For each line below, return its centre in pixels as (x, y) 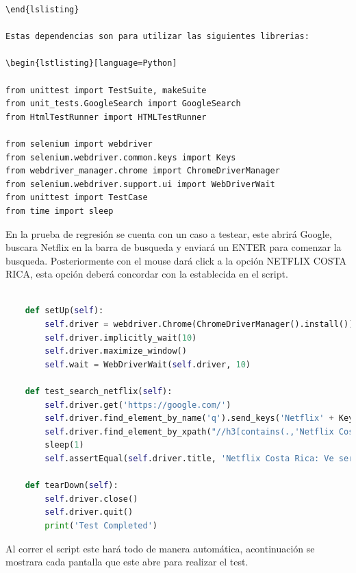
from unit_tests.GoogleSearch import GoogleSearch (123, 104)
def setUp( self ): (64, 311)
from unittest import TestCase (77, 198)
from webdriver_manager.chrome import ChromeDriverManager (143, 171)
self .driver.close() (91, 499)
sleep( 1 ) (64, 445)
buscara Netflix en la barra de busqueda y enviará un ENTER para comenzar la (174, 247)
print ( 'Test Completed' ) (101, 525)
